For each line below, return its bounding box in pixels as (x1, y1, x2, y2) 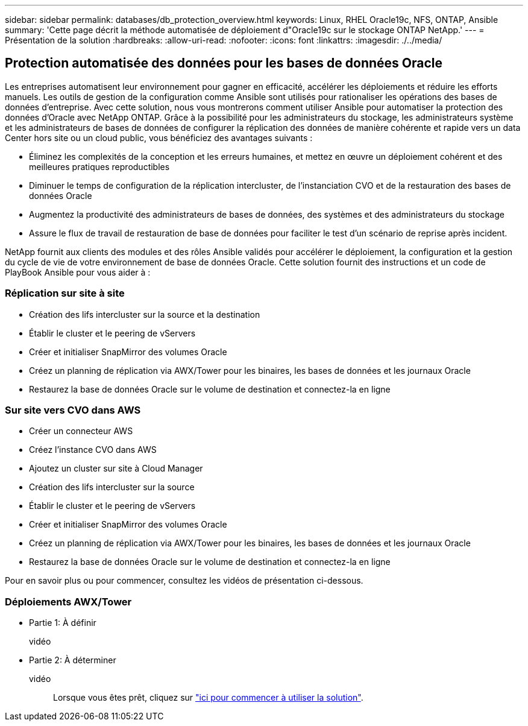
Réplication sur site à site (5, 287, 125, 300)
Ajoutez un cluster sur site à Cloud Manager (29, 463, 203, 474)
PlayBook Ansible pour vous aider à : (5, 267, 151, 277)
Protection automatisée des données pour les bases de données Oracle (5, 55, 443, 71)
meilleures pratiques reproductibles (29, 161, 170, 172)
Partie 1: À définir (29, 617, 96, 628)
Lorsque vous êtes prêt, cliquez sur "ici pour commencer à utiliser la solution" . (53, 692, 363, 703)
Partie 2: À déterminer (29, 655, 116, 666)
